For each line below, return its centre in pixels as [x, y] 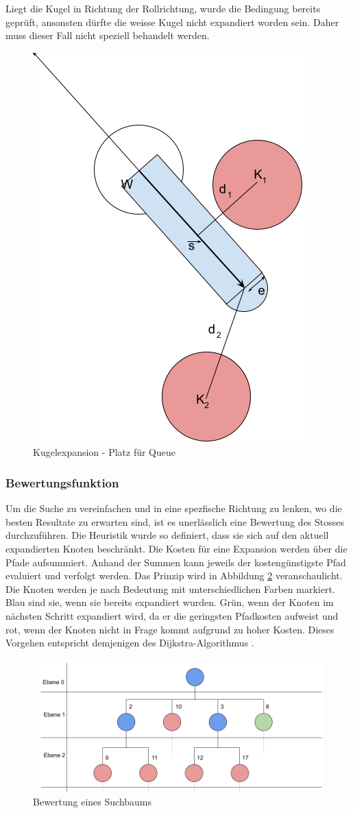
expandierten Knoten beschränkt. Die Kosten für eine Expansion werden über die [176, 548]
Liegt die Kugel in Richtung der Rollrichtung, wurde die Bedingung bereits [163, 8]
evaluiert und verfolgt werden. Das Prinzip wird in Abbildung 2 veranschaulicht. [174, 575]
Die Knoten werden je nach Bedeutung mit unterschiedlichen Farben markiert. [170, 588]
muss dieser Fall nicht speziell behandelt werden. [108, 35]
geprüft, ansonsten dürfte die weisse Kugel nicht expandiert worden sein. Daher [172, 22]
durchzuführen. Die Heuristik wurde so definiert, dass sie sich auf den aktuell [167, 535]
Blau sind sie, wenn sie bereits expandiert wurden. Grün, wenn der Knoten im [170, 602]
